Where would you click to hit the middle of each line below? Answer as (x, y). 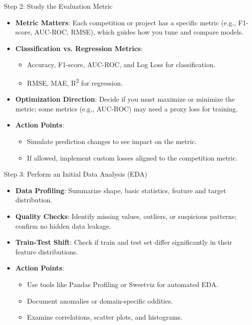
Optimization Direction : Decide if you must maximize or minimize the (125, 99)
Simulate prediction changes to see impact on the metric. (112, 141)
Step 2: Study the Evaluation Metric (58, 6)
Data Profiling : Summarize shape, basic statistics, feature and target (121, 190)
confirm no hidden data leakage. (63, 226)
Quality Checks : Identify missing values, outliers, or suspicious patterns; (126, 216)
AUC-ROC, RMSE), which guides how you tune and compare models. (139, 32)
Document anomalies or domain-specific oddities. (100, 300)
